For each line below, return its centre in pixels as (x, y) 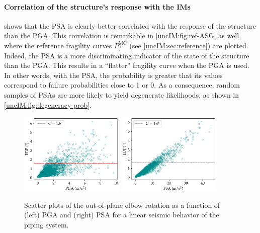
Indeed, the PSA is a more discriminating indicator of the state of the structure (127, 55)
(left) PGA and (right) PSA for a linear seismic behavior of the (122, 215)
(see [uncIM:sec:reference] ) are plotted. (189, 45)
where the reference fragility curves (58, 45)
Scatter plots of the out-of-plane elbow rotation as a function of (122, 205)
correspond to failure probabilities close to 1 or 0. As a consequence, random (122, 85)
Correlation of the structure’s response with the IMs (97, 6)
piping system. (47, 224)
